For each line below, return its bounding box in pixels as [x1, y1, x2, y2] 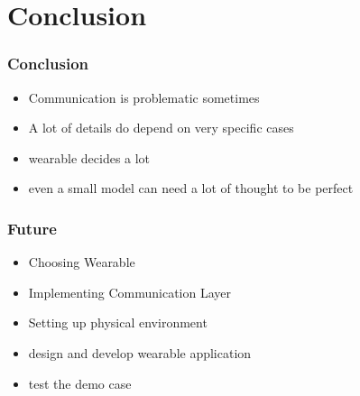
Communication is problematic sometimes [28, 87, 260, 106]
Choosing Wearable [28, 253, 135, 272]
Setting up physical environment [28, 313, 208, 332]
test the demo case [28, 373, 132, 392]
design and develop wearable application [28, 343, 252, 362]
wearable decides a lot [28, 148, 151, 167]
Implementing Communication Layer [28, 282, 232, 301]
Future [7, 216, 57, 239]
